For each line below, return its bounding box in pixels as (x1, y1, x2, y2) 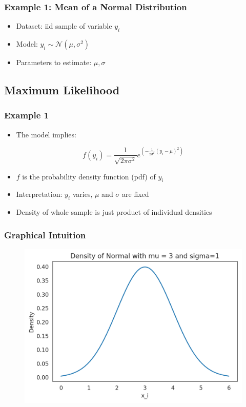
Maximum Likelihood (4, 82, 120, 97)
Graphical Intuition (4, 228, 86, 241)
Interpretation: (16, 189, 63, 199)
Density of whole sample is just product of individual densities (16, 207, 212, 217)
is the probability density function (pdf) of (22, 171, 156, 181)
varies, (72, 189, 93, 199)
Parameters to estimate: (16, 57, 92, 68)
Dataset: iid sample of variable (16, 21, 112, 31)
